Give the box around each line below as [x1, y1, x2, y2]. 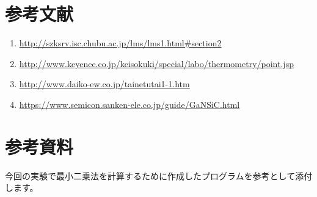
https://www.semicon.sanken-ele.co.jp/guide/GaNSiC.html [19, 98, 240, 110]
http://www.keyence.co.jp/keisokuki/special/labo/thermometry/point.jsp [19, 57, 294, 70]
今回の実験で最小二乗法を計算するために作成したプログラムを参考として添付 [5, 169, 313, 182]
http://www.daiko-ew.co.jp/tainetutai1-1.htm [19, 77, 190, 90]
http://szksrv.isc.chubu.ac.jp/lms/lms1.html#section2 [19, 37, 222, 49]
